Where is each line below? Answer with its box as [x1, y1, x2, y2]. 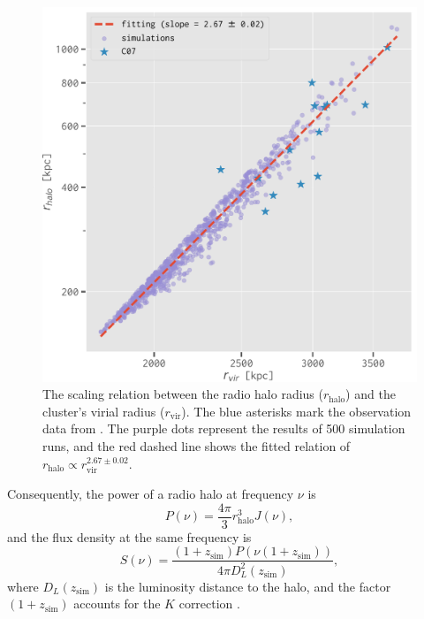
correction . [178, 594, 240, 613]
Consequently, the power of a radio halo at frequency [7, 484, 294, 502]
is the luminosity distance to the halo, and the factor [104, 577, 391, 595]
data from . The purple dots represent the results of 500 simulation [42, 419, 405, 438]
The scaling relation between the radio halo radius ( [42, 385, 323, 403]
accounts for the [73, 594, 161, 613]
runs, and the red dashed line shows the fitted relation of [42, 436, 351, 455]
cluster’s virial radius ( [42, 401, 165, 420]
